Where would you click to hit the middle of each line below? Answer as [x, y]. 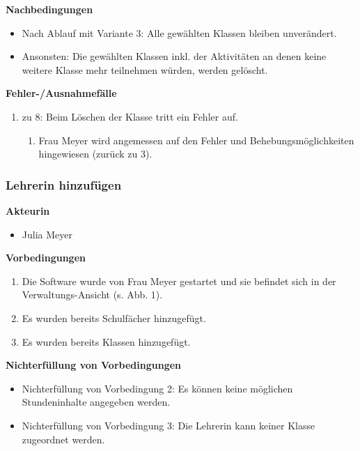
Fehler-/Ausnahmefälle [61, 93]
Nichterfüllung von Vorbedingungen [93, 365]
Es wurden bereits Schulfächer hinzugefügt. [114, 318]
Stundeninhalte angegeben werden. [96, 402]
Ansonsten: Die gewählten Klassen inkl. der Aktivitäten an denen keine [174, 56]
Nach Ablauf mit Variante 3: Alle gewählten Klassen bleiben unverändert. [179, 32]
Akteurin [28, 210]
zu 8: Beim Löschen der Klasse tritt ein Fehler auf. [130, 116]
